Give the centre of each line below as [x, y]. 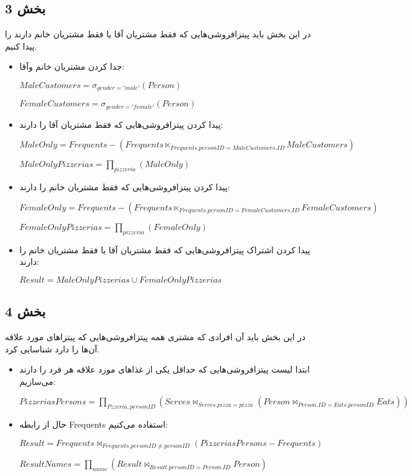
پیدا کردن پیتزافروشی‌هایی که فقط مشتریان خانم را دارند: [125, 187]
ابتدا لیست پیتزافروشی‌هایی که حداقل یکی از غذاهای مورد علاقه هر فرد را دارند [164, 369]
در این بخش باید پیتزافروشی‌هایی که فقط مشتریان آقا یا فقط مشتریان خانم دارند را [158, 34]
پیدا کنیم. [21, 46]
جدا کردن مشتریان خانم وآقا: [72, 66]
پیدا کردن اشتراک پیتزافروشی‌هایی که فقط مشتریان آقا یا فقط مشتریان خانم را [165, 249]
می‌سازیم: [37, 381]
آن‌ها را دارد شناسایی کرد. [52, 348]
